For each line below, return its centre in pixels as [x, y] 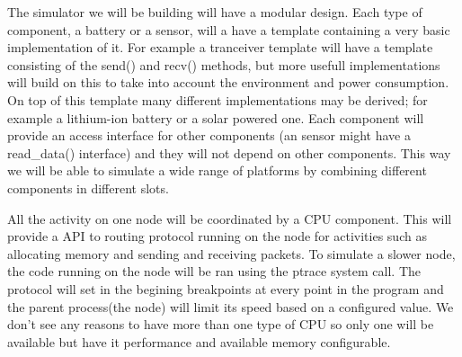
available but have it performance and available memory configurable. [199, 341]
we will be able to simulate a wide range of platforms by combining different [217, 170]
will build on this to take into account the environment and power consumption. [228, 82]
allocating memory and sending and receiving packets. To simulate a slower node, [231, 253]
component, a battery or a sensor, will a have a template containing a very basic [229, 29]
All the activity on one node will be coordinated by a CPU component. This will [230, 218]
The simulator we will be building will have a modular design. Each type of [215, 12]
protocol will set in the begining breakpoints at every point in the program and [226, 288]
